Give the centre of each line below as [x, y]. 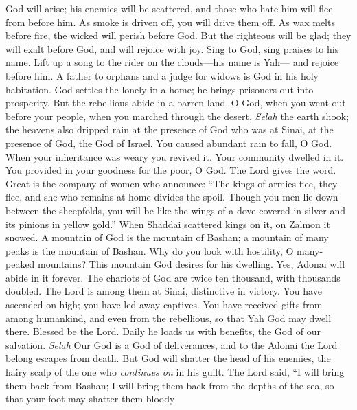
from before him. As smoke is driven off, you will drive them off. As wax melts [170, 22]
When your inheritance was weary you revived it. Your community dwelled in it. [175, 156]
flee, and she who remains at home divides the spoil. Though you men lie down [172, 197]
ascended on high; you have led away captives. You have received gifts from [164, 305]
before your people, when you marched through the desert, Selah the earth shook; [177, 116]
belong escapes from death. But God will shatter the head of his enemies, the [168, 358]
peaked [20, 264]
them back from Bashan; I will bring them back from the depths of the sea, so [170, 385]
